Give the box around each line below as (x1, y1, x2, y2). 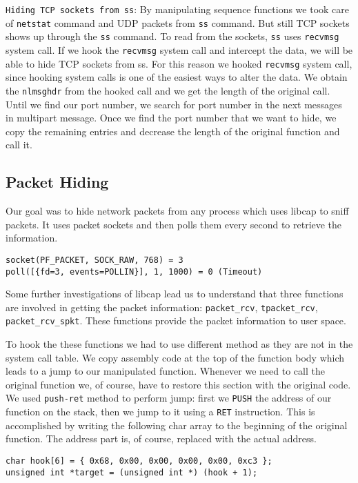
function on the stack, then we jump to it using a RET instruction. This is (6, 404, 315, 419)
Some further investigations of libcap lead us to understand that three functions (6, 286, 344, 301)
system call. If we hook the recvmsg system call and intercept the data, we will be (6, 42, 353, 57)
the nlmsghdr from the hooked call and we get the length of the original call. (6, 83, 330, 97)
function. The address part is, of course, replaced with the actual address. (6, 431, 317, 446)
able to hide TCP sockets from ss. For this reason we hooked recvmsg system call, (6, 56, 352, 70)
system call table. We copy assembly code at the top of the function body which (6, 350, 345, 364)
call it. (6, 137, 32, 152)
